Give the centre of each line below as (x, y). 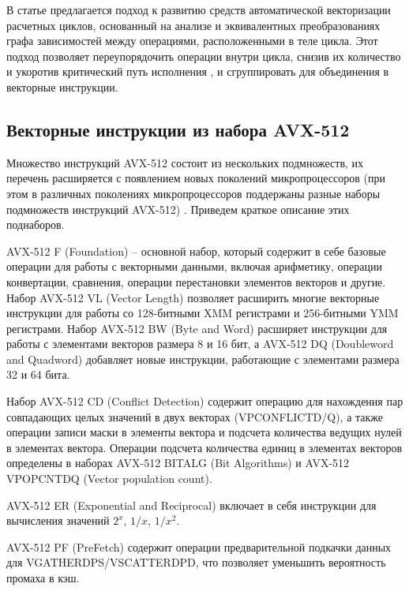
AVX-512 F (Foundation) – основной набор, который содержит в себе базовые (196, 251)
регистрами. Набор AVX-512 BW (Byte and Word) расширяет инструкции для (197, 328)
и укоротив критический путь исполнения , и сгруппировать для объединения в (198, 71)
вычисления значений (58, 520)
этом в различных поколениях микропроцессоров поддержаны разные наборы (193, 193)
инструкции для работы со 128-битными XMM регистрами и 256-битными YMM (203, 313)
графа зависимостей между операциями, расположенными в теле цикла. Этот (192, 41)
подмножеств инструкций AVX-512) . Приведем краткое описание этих (178, 209)
